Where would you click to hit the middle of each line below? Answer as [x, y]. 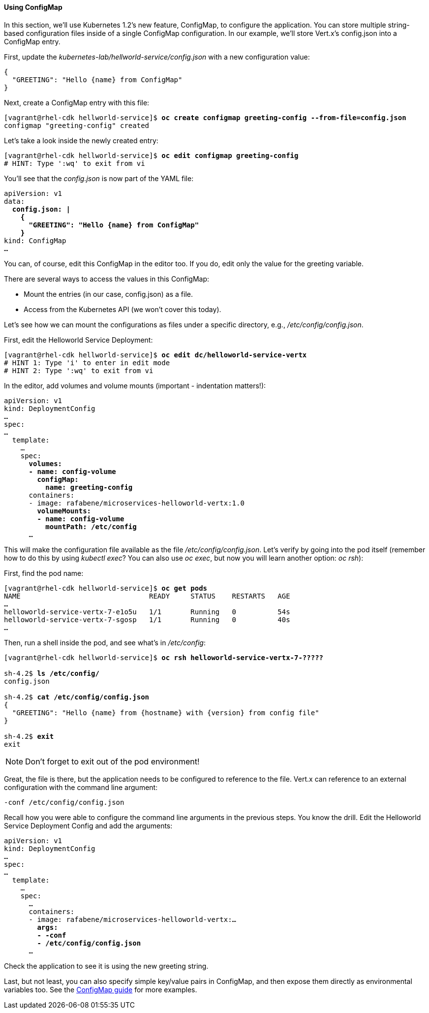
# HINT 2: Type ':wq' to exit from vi [79, 370]
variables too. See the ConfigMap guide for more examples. [101, 989]
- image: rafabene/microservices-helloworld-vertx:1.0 [137, 503]
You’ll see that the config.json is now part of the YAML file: [99, 178]
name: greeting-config [89, 487]
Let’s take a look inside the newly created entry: [81, 140]
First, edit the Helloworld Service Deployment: [78, 340]
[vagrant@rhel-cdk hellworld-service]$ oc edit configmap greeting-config [151, 155]
